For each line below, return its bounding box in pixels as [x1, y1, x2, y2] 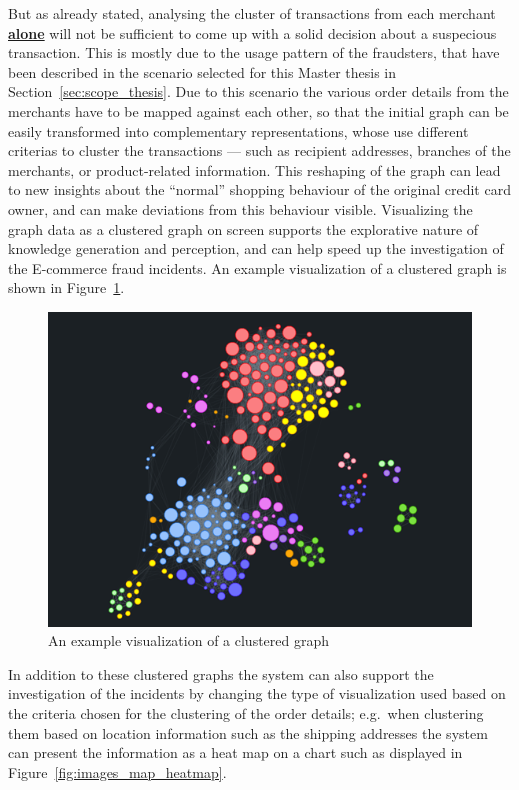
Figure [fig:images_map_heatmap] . [8, 761, 227, 782]
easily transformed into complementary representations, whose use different [8, 120, 469, 141]
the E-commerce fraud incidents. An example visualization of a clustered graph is [8, 257, 507, 278]
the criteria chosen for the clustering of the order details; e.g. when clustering [8, 702, 484, 723]
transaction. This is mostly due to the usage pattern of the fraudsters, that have [8, 42, 500, 63]
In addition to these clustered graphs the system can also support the [8, 663, 434, 684]
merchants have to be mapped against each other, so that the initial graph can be [8, 100, 509, 121]
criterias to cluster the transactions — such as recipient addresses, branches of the [8, 140, 511, 161]
